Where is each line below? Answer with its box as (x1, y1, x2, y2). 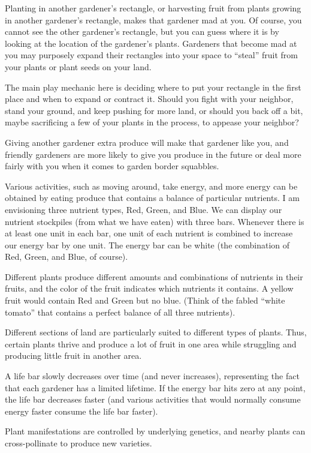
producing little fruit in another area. (5, 349, 142, 362)
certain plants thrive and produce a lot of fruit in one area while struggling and (5, 337, 297, 350)
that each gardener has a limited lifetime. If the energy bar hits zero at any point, (5, 381, 306, 394)
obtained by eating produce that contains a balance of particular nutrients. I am (5, 191, 300, 204)
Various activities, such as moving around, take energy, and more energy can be (5, 179, 298, 192)
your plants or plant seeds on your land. (5, 60, 152, 73)
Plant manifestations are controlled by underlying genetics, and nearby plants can (5, 425, 306, 437)
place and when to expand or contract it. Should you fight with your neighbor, (5, 92, 294, 105)
